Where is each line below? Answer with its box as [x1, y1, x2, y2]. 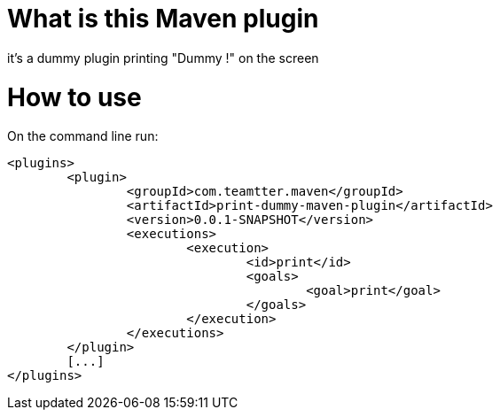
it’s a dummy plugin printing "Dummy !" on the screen [7, 50, 319, 66]
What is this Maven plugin [7, 4, 319, 34]
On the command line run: [7, 128, 159, 144]
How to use [7, 81, 142, 112]
